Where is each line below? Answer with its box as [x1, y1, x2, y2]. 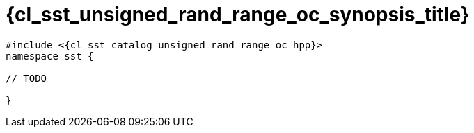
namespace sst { [6, 50, 94, 62]
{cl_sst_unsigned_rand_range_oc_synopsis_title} [6, 3, 470, 26]
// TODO [6, 72, 47, 84]
